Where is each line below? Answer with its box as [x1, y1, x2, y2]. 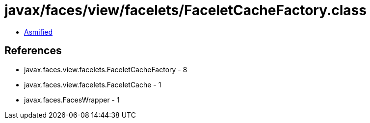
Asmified [24, 27, 53, 36]
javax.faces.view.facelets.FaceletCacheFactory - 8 [24, 65, 187, 74]
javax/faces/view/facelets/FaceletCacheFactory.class [4, 2, 367, 19]
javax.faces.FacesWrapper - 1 [24, 95, 120, 104]
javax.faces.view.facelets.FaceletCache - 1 [24, 80, 161, 89]
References [4, 44, 62, 57]
